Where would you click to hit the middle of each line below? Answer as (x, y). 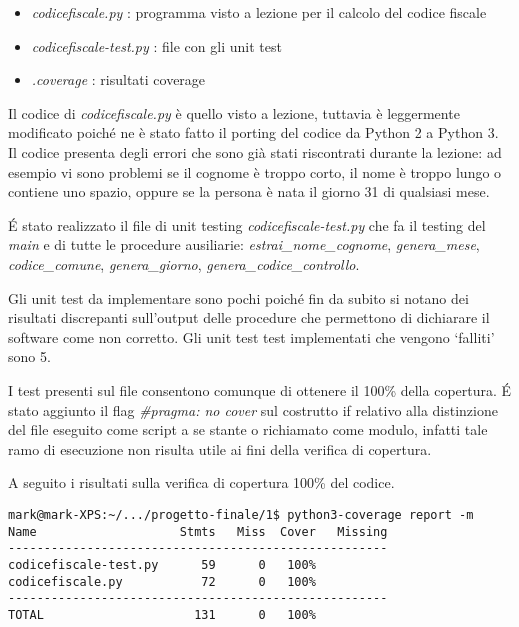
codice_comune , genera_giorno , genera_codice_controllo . (184, 263)
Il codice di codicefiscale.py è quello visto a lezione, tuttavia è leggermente (234, 112)
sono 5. (29, 356)
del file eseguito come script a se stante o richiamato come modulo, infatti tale (248, 429)
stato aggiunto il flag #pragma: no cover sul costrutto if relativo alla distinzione (253, 409)
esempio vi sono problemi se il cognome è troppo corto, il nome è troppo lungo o (255, 171)
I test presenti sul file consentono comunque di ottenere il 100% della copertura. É (260, 389)
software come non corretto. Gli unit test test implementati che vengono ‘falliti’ (251, 336)
